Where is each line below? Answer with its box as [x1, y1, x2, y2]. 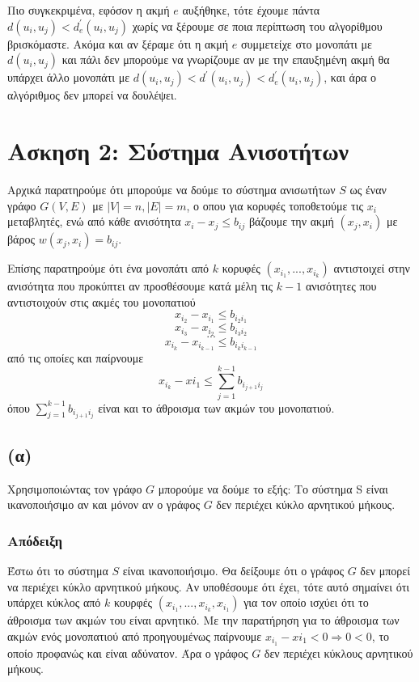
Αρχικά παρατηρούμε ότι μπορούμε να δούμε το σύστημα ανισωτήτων [7, 180, 336, 197]
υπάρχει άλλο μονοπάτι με [7, 69, 130, 86]
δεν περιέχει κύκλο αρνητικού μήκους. [216, 496, 396, 513]
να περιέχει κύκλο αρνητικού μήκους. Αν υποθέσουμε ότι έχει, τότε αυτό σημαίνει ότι [7, 578, 410, 595]
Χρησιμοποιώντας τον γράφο [7, 480, 142, 497]
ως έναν [349, 180, 387, 197]
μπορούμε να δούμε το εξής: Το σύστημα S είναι [158, 480, 388, 497]
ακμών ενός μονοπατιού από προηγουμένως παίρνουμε [7, 627, 262, 644]
